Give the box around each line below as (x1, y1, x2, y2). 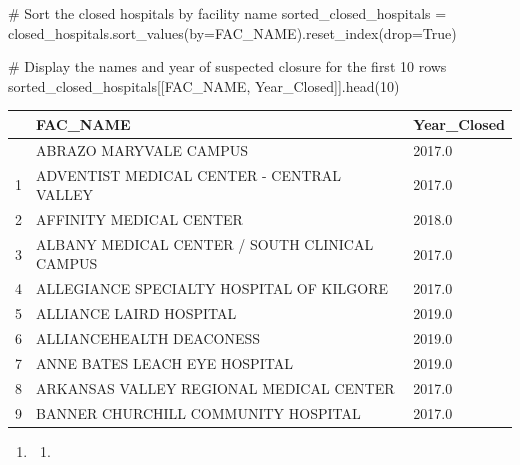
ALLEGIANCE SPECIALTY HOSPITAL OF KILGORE (36, 278, 388, 299)
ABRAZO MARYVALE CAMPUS (36, 139, 248, 160)
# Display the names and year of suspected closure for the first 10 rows (8, 56, 447, 77)
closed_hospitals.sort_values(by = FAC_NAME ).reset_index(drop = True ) (8, 22, 457, 43)
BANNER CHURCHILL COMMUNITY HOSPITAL (36, 402, 361, 423)
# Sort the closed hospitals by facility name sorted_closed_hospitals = (8, 3, 447, 23)
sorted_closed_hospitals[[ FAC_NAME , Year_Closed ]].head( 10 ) (8, 75, 400, 96)
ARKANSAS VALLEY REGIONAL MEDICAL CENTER (36, 377, 395, 398)
